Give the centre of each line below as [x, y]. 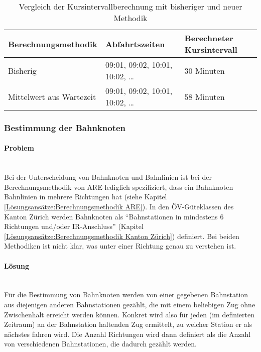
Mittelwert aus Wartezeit [52, 96]
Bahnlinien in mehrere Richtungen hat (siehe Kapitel [86, 197]
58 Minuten [205, 96]
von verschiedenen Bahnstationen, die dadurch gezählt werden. [100, 344]
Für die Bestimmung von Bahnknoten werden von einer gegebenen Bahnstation [126, 295]
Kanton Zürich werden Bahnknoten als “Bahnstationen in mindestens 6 [114, 216]
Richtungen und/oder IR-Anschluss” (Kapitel [74, 226]
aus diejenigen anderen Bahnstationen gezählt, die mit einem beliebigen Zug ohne [130, 304]
